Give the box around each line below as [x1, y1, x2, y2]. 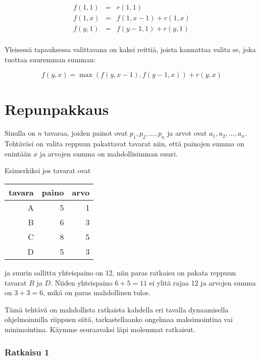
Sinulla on [5, 128, 36, 138]
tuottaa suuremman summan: [5, 54, 96, 64]
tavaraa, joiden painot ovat [44, 128, 128, 138]
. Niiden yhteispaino [50, 277, 113, 288]
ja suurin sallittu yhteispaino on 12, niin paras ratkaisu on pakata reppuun [5, 267, 236, 278]
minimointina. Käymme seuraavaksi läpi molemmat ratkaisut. [5, 324, 195, 334]
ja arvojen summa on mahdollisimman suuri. [39, 148, 178, 158]
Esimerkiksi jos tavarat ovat [5, 165, 91, 176]
